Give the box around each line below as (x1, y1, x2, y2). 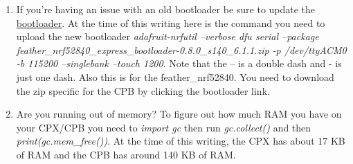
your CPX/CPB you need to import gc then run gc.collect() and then (16, 120, 311, 134)
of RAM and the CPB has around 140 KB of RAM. (16, 147, 236, 161)
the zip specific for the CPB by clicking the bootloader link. (16, 83, 270, 98)
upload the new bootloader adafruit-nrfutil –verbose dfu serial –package (16, 29, 319, 44)
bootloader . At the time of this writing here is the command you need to (16, 15, 325, 30)
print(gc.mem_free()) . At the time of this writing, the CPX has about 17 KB (16, 134, 345, 148)
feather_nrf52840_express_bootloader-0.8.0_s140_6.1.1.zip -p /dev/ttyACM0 (16, 42, 347, 57)
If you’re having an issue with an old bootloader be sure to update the (16, 2, 316, 16)
